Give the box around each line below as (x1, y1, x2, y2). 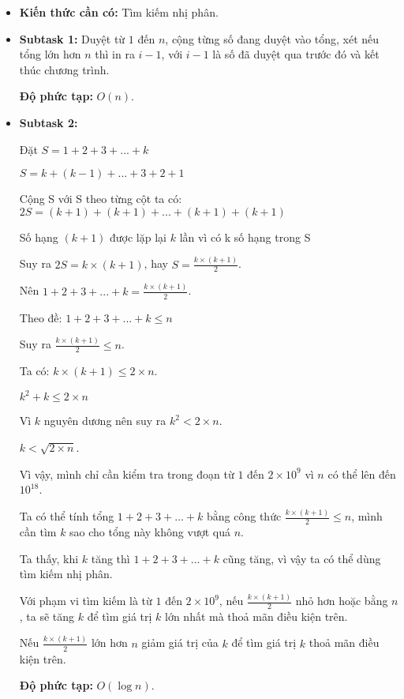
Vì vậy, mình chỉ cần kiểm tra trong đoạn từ (19, 465, 234, 482)
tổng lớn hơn (19, 46, 81, 62)
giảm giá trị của (141, 634, 219, 651)
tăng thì (91, 550, 130, 566)
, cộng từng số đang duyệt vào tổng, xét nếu (165, 30, 380, 47)
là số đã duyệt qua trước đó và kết (212, 46, 380, 62)
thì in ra (95, 46, 135, 62)
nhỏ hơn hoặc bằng (295, 592, 388, 609)
